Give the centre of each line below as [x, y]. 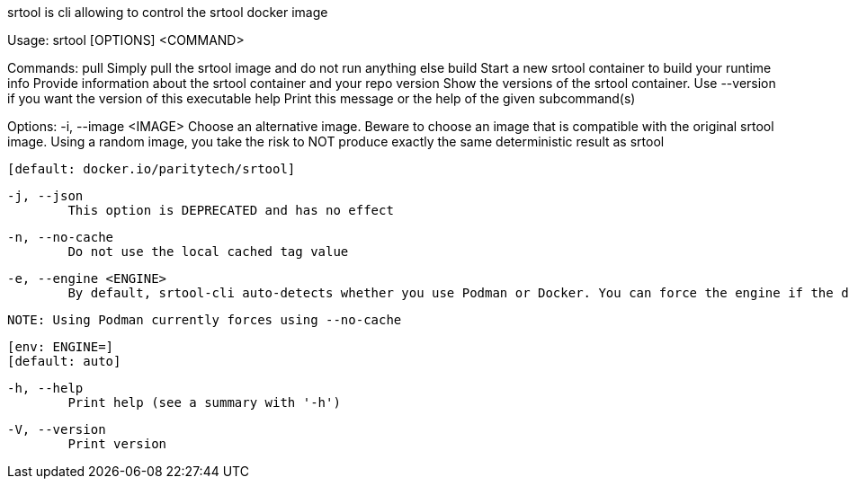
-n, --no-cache [61, 237]
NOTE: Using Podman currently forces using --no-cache [205, 320]
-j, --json [45, 196]
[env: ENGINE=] [61, 347]
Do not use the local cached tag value [208, 252]
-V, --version [57, 429]
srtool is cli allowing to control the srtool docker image [168, 12]
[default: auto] [64, 361]
